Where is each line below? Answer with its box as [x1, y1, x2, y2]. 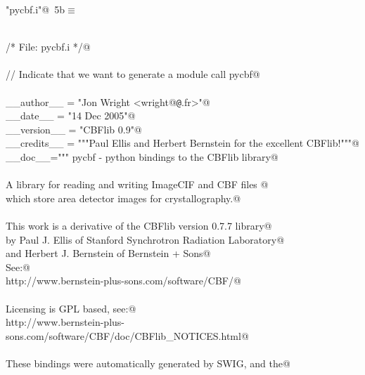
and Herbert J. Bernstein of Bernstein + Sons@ [6, 246, 211, 261]
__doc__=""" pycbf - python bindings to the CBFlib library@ [6, 150, 278, 164]
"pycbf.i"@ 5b [6, 2, 65, 16]
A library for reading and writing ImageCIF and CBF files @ [6, 177, 269, 192]
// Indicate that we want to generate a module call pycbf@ [6, 67, 260, 81]
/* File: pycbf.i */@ [6, 39, 91, 54]
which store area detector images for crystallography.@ [6, 190, 241, 205]
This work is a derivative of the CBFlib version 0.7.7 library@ [6, 218, 272, 232]
